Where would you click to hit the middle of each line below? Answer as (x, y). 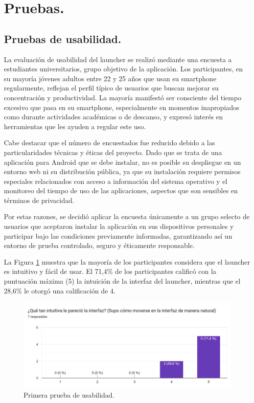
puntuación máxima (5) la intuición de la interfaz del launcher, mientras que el (122, 281)
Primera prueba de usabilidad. (69, 394)
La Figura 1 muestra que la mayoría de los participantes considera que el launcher (127, 261)
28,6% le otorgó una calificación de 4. (60, 290)
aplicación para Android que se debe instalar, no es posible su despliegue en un (123, 162)
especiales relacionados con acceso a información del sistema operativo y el (116, 181)
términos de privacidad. (39, 200)
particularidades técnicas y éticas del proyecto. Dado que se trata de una (113, 152)
